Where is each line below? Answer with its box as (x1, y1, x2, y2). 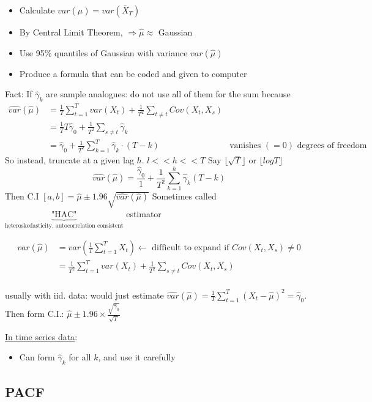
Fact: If (5, 87, 32, 100)
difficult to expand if (152, 243, 229, 252)
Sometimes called (152, 190, 217, 203)
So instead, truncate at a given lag (5, 154, 134, 166)
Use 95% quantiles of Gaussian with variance (19, 46, 188, 59)
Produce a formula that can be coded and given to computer (19, 67, 247, 80)
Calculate (19, 4, 55, 16)
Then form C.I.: (5, 307, 64, 320)
